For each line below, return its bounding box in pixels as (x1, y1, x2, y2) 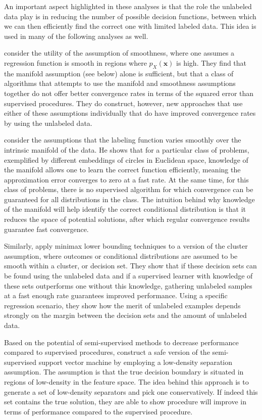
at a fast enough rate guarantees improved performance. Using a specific (4, 290, 228, 301)
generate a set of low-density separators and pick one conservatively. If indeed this (4, 386, 258, 397)
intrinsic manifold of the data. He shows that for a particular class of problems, (4, 144, 249, 155)
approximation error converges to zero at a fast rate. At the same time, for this (4, 174, 249, 184)
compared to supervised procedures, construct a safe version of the (4, 347, 210, 357)
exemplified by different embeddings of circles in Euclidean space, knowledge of (4, 154, 248, 165)
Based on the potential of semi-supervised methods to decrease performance (4, 337, 239, 347)
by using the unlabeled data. (4, 117, 92, 128)
